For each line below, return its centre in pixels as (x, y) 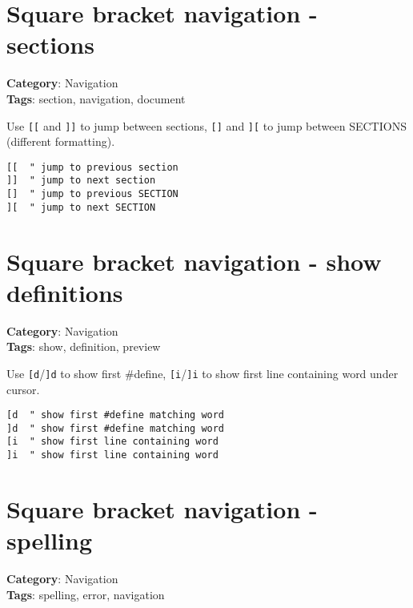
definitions (65, 292)
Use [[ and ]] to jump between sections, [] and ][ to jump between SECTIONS (206, 125)
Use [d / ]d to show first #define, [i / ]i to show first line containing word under (202, 373)
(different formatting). (61, 141)
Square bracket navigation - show (194, 261)
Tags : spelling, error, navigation (86, 594)
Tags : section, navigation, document (96, 98)
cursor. (23, 389)
